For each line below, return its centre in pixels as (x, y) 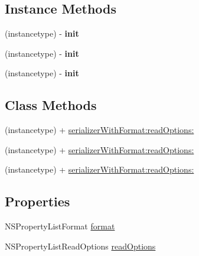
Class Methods (51, 105)
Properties (37, 201)
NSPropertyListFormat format (60, 226)
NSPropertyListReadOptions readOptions (80, 246)
